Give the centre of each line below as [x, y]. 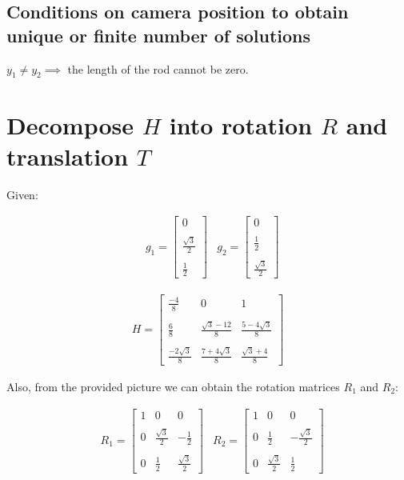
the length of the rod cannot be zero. [158, 68]
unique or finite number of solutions [159, 35]
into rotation [241, 124]
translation [68, 156]
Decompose [70, 124]
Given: [22, 194]
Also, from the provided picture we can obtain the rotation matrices [173, 386]
